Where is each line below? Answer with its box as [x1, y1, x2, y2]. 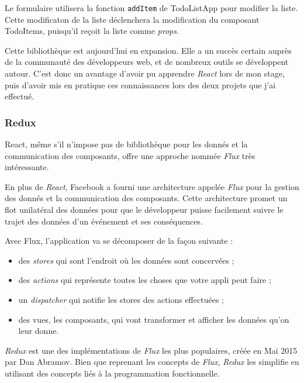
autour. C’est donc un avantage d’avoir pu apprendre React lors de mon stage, [5, 67, 285, 80]
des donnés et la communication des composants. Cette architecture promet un [5, 192, 288, 204]
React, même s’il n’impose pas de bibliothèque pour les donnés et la [5, 138, 248, 150]
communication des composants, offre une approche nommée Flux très [5, 149, 255, 161]
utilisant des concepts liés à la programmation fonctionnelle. [5, 367, 220, 379]
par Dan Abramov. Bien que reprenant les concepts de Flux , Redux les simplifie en [5, 356, 299, 368]
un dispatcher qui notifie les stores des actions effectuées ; [18, 293, 224, 305]
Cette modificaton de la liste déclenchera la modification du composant [5, 13, 260, 25]
